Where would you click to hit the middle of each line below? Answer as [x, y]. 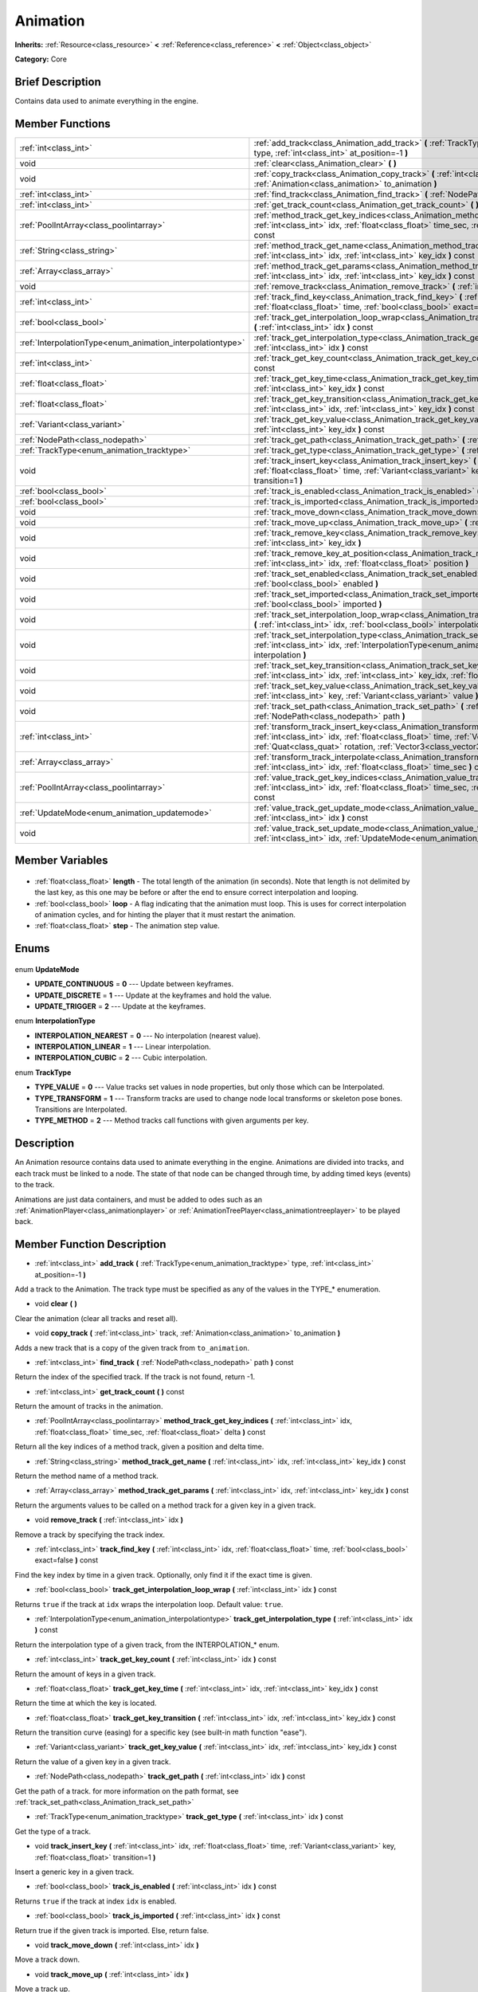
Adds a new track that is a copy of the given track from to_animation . [132, 1347]
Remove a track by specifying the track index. [90, 1535]
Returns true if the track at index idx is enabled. [96, 1901]
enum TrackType [43, 1072]
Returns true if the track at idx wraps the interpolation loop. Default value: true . [149, 1604]
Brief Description [58, 82]
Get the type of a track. [53, 1831]
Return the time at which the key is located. [86, 1703]
